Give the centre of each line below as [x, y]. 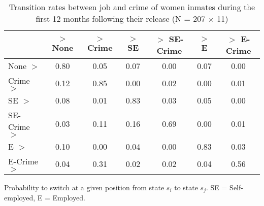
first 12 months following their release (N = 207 [121, 19]
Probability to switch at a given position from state [84, 187]
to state [186, 187]
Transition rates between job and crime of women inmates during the [132, 7]
